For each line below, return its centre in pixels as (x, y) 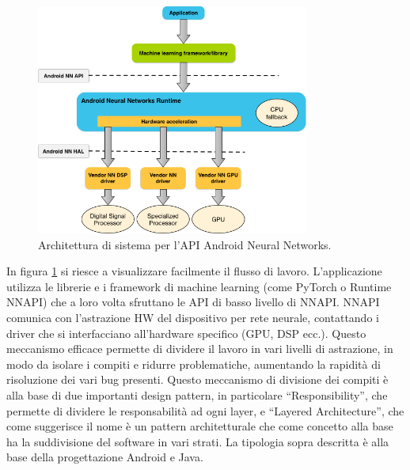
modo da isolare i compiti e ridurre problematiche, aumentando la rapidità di (194, 364)
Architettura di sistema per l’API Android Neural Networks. (185, 244)
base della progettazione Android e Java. (105, 457)
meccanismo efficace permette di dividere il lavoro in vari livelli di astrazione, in (200, 349)
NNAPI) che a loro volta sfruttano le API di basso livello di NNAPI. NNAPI (193, 302)
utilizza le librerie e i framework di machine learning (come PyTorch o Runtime (199, 286)
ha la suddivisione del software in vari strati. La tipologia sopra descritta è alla (198, 441)
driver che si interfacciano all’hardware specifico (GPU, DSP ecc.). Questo (186, 333)
